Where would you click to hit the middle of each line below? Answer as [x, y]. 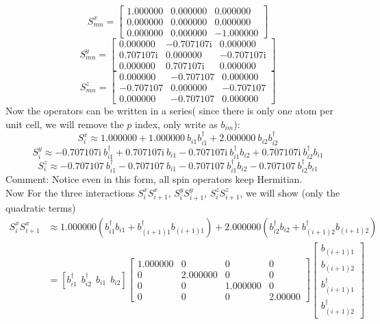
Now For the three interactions [70, 192]
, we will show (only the [290, 192]
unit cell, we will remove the [65, 124]
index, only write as [176, 124]
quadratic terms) [41, 208]
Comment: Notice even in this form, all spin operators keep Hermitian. [154, 179]
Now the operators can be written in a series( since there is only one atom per [169, 111]
